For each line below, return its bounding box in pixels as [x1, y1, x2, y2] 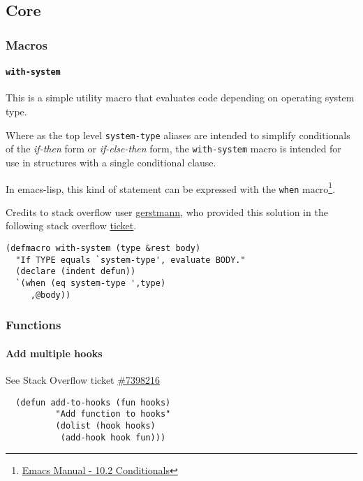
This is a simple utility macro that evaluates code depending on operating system [6, 90, 355, 105]
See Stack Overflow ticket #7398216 [6, 373, 160, 387]
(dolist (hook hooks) [55, 420, 156, 431]
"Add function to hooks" [55, 409, 171, 419]
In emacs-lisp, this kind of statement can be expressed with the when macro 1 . [6, 179, 336, 196]
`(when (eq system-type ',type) [15, 278, 166, 289]
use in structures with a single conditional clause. [6, 155, 216, 169]
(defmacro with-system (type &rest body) [6, 243, 201, 254]
